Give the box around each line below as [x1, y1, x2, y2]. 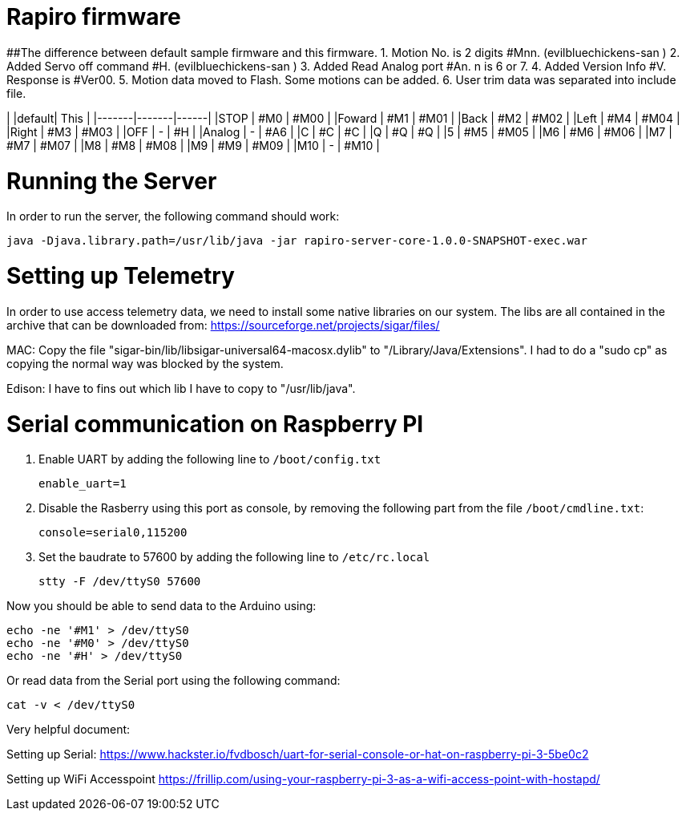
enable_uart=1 [38, 477, 127, 491]
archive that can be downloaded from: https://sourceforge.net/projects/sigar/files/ [6, 317, 440, 332]
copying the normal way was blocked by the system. [6, 356, 284, 370]
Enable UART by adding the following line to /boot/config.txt [38, 452, 381, 467]
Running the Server [6, 167, 217, 195]
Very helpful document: [6, 722, 131, 737]
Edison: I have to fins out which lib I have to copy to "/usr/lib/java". [6, 381, 356, 395]
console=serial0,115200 [38, 526, 188, 540]
